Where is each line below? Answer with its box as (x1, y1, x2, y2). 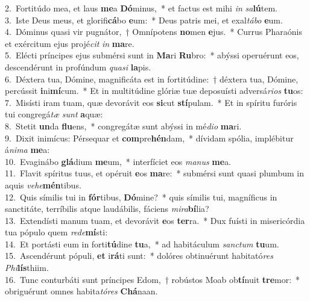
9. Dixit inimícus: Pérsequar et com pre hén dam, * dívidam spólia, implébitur (5, 131, 294, 144)
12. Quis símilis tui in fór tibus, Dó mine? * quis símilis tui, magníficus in (5, 190, 277, 203)
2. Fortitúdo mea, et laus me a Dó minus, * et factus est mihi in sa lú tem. (5, 2, 278, 14)
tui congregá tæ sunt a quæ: (5, 108, 103, 120)
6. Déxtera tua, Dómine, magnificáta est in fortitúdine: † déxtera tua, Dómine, (5, 72, 299, 85)
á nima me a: (5, 143, 50, 156)
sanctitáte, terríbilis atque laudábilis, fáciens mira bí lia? (5, 202, 209, 215)
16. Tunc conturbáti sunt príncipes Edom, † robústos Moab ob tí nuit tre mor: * (5, 273, 300, 285)
